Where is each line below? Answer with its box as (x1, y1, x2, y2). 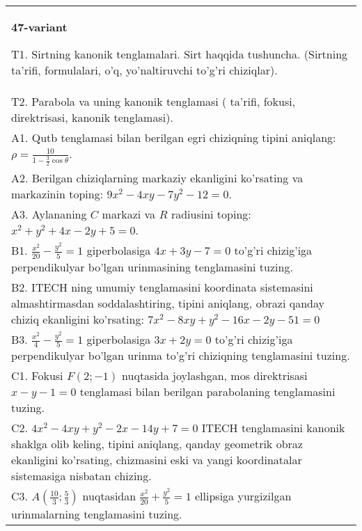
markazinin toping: (11, 186, 104, 203)
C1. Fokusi (11, 367, 63, 384)
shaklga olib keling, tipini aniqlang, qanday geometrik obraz (11, 436, 303, 452)
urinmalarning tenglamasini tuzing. (11, 506, 182, 523)
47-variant (11, 19, 68, 35)
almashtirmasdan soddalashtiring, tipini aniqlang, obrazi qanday (11, 294, 324, 311)
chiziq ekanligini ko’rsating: (11, 310, 144, 327)
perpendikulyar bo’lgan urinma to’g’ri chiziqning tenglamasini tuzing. (11, 347, 350, 364)
